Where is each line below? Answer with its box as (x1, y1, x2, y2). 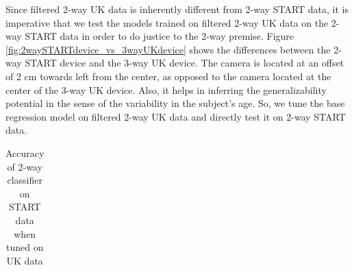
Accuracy (5, 145, 45, 160)
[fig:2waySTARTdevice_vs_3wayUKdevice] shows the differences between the (5, 42, 331, 56)
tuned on (5, 240, 44, 254)
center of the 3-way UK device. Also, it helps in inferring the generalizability (5, 82, 327, 97)
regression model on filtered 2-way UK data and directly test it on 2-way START (5, 109, 346, 123)
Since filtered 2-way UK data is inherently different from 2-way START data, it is (5, 2, 349, 16)
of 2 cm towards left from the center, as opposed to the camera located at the (5, 69, 331, 83)
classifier (7, 173, 42, 187)
